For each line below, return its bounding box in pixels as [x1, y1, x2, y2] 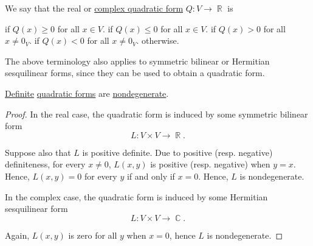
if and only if [126, 169, 175, 182]
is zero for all [68, 228, 117, 241]
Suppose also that [5, 146, 71, 158]
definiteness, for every [5, 158, 86, 170]
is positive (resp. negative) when [150, 158, 270, 170]
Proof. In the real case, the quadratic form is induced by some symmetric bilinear [5, 107, 308, 120]
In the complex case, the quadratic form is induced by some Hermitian [5, 190, 268, 203]
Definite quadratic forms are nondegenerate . [5, 86, 169, 99]
